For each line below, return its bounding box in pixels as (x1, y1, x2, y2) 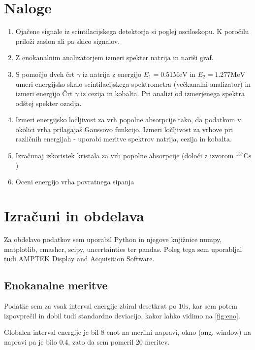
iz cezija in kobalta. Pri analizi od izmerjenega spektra (81, 88, 245, 99)
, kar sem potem (188, 300, 238, 311)
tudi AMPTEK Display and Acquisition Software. (4, 253, 155, 264)
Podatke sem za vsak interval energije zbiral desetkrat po (4, 300, 177, 311)
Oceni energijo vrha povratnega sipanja (15, 176, 134, 187)
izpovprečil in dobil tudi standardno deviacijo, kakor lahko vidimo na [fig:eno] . (4, 310, 240, 320)
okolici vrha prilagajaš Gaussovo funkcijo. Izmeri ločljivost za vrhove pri (15, 124, 233, 134)
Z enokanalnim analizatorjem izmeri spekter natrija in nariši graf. (15, 52, 214, 63)
